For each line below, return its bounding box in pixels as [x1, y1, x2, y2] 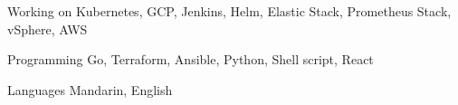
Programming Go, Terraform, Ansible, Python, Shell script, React [7, 50, 374, 69]
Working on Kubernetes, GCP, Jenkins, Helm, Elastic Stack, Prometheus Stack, [7, 2, 452, 20]
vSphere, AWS [7, 19, 88, 38]
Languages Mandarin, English [7, 80, 173, 99]
